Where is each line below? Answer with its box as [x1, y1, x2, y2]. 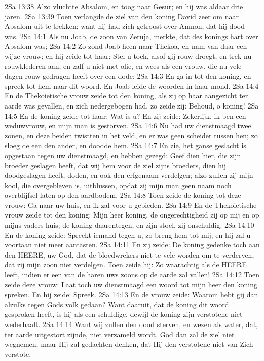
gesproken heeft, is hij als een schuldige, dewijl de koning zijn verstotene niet [5, 309, 243, 319]
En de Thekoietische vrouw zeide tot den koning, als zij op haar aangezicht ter [5, 90, 248, 101]
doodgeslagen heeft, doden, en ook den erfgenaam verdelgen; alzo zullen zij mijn [5, 170, 253, 181]
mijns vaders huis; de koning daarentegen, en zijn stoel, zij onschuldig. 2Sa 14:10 [5, 220, 254, 230]
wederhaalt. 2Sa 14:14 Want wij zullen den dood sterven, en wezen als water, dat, [5, 319, 258, 329]
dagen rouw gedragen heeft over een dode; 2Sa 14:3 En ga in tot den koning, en [5, 70, 251, 81]
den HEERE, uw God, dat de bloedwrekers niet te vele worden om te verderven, [5, 249, 254, 260]
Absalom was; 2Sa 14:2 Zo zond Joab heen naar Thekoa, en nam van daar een [5, 41, 247, 51]
